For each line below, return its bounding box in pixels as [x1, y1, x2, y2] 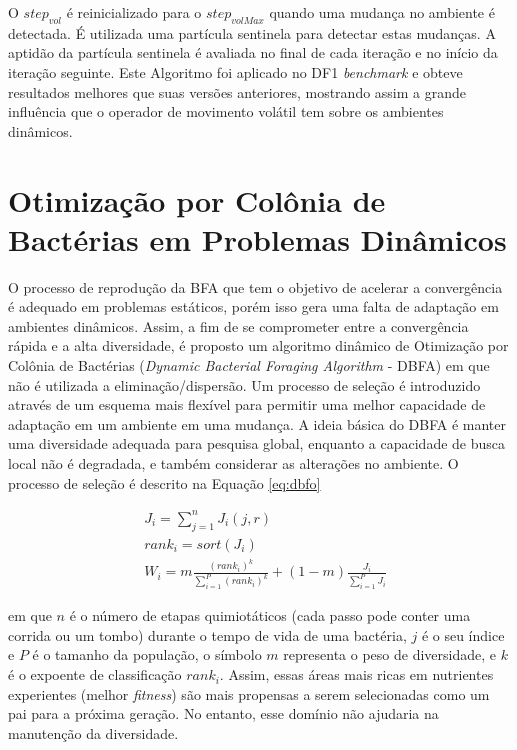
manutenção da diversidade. [8, 722, 179, 743]
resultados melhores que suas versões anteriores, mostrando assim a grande [8, 81, 467, 102]
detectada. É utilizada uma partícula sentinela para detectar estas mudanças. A [8, 22, 496, 43]
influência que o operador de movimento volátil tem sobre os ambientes [8, 101, 444, 122]
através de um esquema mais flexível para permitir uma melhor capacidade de [8, 394, 486, 415]
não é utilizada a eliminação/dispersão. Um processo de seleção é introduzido [8, 374, 481, 395]
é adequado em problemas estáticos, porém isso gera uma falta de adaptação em [8, 296, 499, 317]
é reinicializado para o [66, 2, 202, 22]
